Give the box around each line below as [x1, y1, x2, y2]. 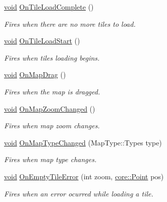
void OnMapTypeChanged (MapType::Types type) [4, 137, 162, 147]
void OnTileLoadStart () [4, 35, 80, 46]
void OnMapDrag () [4, 69, 66, 80]
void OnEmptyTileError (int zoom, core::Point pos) [4, 171, 164, 181]
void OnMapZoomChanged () [4, 103, 95, 114]
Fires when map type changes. [4, 154, 97, 165]
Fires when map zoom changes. [4, 120, 100, 131]
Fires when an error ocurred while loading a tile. [4, 188, 153, 198]
